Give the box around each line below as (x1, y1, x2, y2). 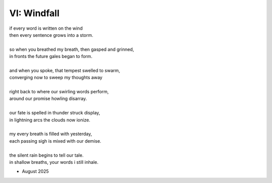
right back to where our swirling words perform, (9, 89, 109, 95)
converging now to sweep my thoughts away (9, 75, 103, 81)
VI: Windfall (9, 8, 60, 19)
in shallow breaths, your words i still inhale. (9, 159, 99, 165)
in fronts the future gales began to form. (9, 53, 93, 59)
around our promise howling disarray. (9, 96, 87, 102)
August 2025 (22, 168, 49, 174)
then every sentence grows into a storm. (9, 32, 93, 38)
